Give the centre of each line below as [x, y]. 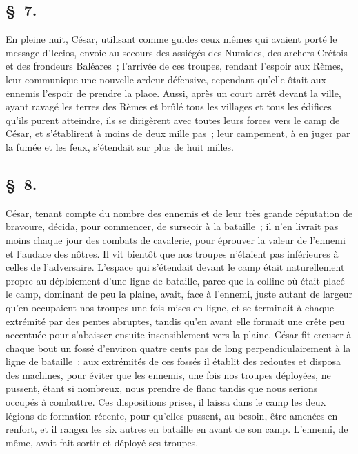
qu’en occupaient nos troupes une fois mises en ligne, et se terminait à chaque [170, 307]
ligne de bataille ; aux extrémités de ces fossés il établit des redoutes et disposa [173, 361]
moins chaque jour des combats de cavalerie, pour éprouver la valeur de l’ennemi [176, 239]
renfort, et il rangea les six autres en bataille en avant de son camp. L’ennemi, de [177, 429]
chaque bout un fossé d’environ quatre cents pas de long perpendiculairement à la [178, 348]
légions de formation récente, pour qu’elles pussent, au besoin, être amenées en [172, 415]
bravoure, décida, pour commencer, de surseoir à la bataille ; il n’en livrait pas [172, 226]
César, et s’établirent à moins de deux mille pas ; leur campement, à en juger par [178, 133]
